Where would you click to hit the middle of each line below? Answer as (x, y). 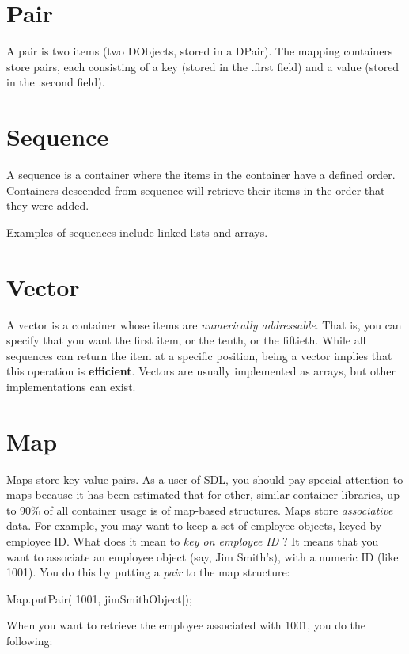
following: (30, 640)
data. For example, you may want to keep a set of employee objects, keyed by (194, 525)
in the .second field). (56, 82)
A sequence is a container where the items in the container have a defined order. (201, 175)
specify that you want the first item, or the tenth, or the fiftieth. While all (186, 340)
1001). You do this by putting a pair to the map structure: (148, 572)
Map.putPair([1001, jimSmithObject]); (99, 598)
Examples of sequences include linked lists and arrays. (137, 232)
